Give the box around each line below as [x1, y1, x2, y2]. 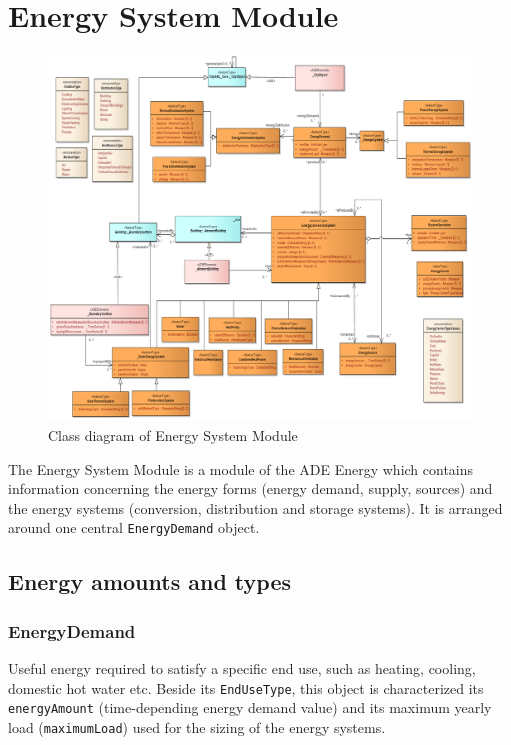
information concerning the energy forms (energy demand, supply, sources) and [8, 478, 493, 499]
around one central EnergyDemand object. [8, 517, 260, 538]
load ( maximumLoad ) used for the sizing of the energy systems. [8, 716, 386, 737]
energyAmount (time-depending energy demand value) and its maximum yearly [8, 697, 492, 718]
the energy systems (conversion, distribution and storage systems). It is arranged [8, 497, 503, 518]
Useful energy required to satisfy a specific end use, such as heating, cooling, [8, 658, 476, 679]
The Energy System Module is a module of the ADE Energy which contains [8, 458, 474, 479]
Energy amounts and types [8, 566, 292, 597]
